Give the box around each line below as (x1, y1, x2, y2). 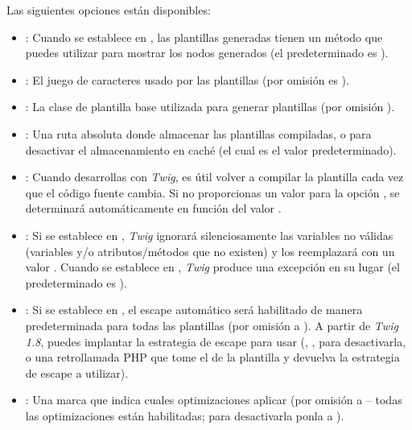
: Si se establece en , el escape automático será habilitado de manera (25, 301, 363, 318)
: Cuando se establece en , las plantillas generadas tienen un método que (25, 28, 383, 45)
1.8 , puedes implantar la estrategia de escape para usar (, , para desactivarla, (25, 333, 406, 349)
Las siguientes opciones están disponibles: (6, 2, 211, 18)
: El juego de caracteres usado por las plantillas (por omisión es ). (25, 71, 349, 88)
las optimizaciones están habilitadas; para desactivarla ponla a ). (25, 407, 344, 424)
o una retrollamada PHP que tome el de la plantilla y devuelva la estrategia (25, 349, 400, 366)
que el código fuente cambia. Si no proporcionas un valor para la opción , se (25, 184, 400, 201)
